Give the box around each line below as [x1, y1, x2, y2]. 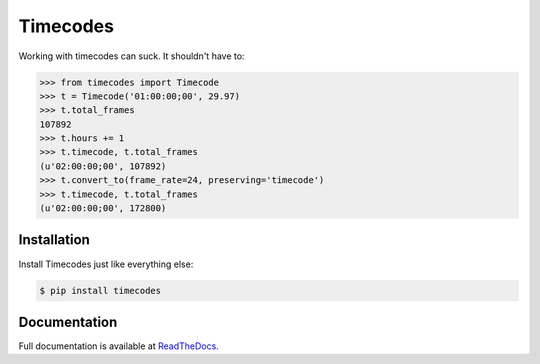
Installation [18, 231, 90, 249]
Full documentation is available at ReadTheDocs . [18, 340, 219, 352]
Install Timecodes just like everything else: [18, 258, 194, 270]
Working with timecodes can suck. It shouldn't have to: [18, 50, 245, 62]
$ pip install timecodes [39, 285, 162, 296]
